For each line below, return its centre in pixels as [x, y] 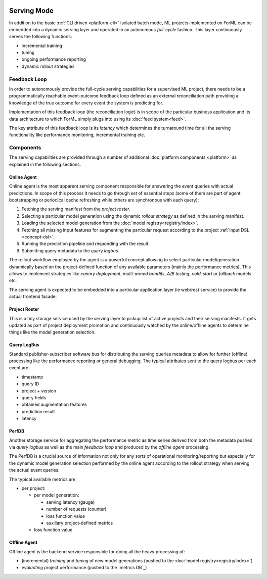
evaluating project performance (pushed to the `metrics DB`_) [84, 568]
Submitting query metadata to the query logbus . [70, 250]
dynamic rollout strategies [48, 66]
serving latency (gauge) [70, 502]
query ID [30, 384]
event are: [19, 368]
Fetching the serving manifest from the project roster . [76, 209]
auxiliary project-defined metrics [80, 523]
